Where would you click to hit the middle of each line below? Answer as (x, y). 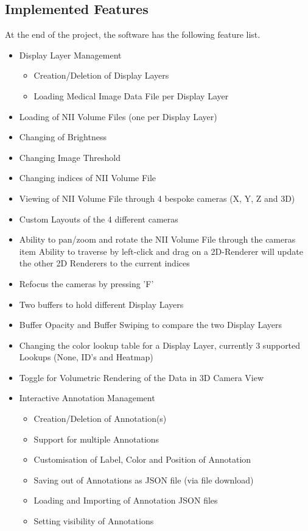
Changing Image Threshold (70, 157)
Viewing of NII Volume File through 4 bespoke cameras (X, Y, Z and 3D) (157, 198)
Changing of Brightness (63, 137)
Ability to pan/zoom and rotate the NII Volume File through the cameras (157, 239)
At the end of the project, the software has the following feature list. (133, 34)
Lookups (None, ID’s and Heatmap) (86, 357)
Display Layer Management (70, 55)
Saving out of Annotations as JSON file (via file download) (144, 479)
